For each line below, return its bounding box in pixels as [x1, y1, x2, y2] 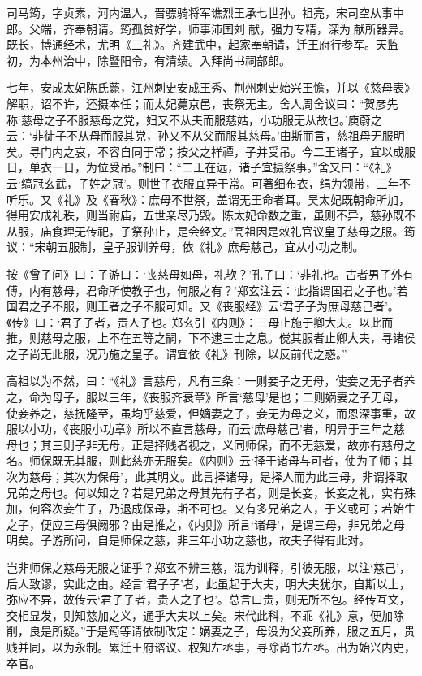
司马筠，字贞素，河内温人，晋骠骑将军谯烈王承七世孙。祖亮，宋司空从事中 [6, 4, 404, 20]
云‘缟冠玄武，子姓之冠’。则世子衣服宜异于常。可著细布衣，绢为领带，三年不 [6, 174, 411, 191]
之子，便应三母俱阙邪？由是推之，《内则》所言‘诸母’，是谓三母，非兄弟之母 [6, 515, 405, 532]
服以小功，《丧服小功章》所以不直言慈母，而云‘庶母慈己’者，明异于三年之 [6, 420, 394, 437]
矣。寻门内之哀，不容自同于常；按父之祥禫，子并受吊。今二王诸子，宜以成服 [6, 142, 416, 159]
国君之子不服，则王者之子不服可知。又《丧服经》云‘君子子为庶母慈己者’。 [6, 297, 399, 314]
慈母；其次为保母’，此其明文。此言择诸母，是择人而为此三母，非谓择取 [28, 468, 407, 485]
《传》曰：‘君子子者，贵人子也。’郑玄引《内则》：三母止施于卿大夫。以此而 [6, 313, 394, 330]
